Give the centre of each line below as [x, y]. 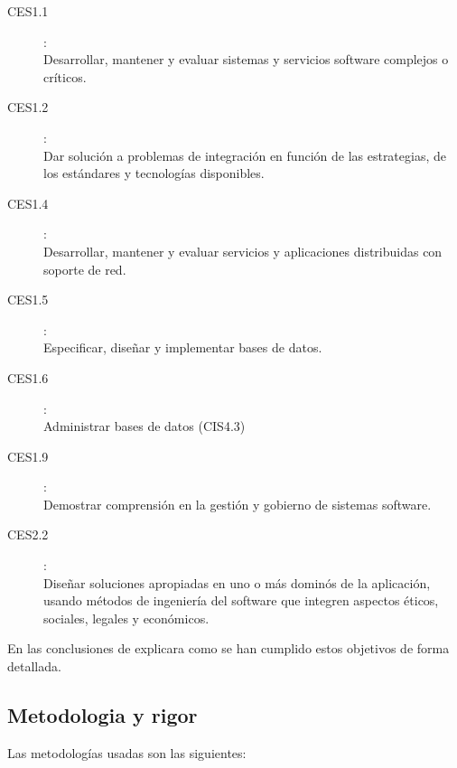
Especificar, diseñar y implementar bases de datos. [183, 347]
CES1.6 [28, 377]
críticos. [65, 76]
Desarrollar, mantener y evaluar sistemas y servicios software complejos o [246, 59]
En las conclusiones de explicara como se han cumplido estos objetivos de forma [228, 648]
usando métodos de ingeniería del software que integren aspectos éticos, [241, 600]
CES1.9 [28, 456]
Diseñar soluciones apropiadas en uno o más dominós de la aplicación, [237, 582]
